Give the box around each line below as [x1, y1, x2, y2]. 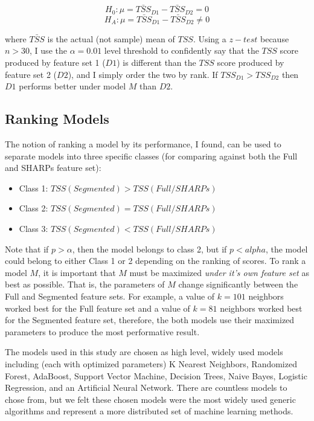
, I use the [30, 44, 67, 57]
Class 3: [19, 222, 48, 235]
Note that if [5, 242, 49, 255]
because [260, 32, 289, 45]
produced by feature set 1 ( [5, 56, 106, 69]
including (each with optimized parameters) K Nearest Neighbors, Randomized [5, 357, 297, 370]
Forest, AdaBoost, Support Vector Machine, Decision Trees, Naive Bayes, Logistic [5, 369, 307, 382]
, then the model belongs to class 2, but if [72, 242, 227, 255]
